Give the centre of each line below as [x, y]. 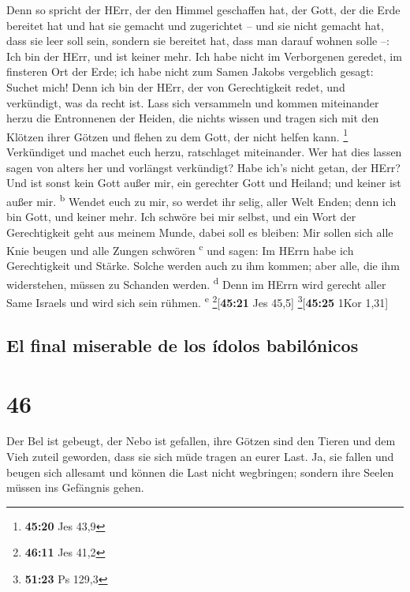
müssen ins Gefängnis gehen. [75, 487]
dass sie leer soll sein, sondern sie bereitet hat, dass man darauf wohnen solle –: [198, 41]
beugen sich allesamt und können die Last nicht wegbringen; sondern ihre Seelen [200, 472]
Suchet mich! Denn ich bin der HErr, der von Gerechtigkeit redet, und [176, 86]
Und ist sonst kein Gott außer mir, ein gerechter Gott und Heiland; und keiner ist [204, 183]
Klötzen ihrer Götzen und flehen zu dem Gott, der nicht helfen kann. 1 [177, 135]
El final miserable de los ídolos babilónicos [183, 345]
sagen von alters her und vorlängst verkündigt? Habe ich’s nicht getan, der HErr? [203, 167]
